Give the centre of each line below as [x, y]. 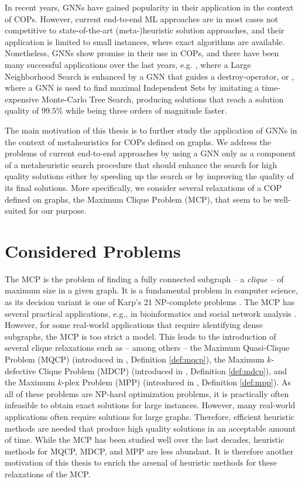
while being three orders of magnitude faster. [146, 110]
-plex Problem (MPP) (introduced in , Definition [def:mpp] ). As [176, 382]
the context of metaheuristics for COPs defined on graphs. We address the [138, 141]
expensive [22, 99]
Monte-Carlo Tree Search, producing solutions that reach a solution [163, 99]
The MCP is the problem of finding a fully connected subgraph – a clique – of [144, 278]
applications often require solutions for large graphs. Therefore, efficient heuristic [150, 416]
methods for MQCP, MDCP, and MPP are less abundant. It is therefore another [149, 451]
